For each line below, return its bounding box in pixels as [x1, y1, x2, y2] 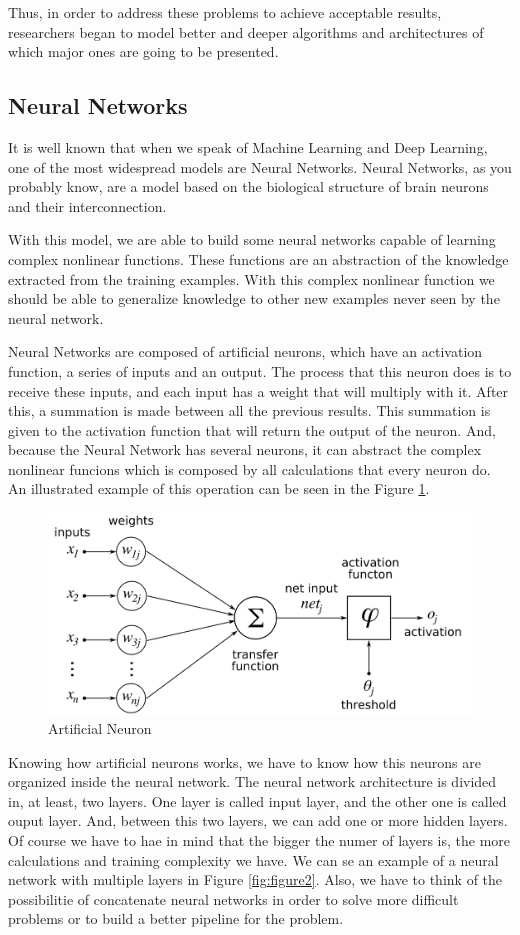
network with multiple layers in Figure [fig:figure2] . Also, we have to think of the [8, 869, 503, 890]
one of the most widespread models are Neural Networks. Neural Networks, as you [8, 156, 512, 177]
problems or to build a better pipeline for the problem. [8, 908, 344, 929]
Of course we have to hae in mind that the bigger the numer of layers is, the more [8, 830, 511, 851]
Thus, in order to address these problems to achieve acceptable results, [8, 2, 442, 22]
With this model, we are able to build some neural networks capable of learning [8, 229, 496, 250]
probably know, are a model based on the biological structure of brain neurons [8, 176, 489, 197]
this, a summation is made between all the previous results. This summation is [8, 400, 491, 421]
